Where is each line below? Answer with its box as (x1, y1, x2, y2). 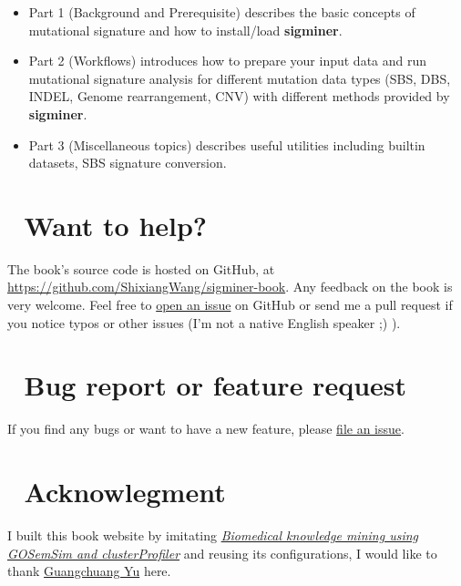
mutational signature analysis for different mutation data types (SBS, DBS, (28, 68, 451, 87)
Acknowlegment (24, 473, 226, 510)
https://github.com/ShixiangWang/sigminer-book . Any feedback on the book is (7, 277, 453, 296)
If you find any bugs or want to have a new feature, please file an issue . (7, 419, 405, 438)
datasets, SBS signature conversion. (28, 153, 227, 172)
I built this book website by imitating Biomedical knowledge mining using (7, 526, 418, 545)
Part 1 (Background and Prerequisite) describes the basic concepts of (28, 3, 415, 21)
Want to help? (24, 206, 208, 243)
